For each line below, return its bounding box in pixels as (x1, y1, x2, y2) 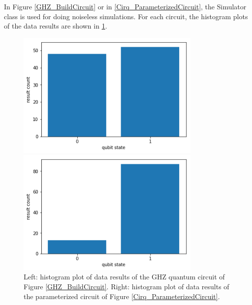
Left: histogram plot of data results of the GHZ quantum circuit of (24, 272, 225, 282)
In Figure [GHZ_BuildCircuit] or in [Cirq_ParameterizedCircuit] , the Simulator (4, 1, 247, 11)
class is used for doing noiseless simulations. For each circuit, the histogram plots (4, 11, 248, 21)
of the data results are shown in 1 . (4, 21, 107, 31)
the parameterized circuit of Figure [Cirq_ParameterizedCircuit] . (24, 291, 220, 301)
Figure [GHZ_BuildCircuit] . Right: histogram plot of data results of (24, 281, 229, 292)
